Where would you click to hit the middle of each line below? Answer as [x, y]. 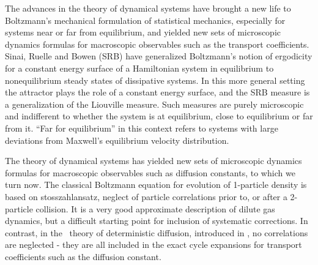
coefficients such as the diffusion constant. [83, 256]
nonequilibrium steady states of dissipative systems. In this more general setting [155, 80]
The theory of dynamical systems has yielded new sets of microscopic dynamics [153, 161]
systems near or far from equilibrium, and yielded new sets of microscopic [143, 32]
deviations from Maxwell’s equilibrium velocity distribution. [117, 140]
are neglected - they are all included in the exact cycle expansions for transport [153, 244]
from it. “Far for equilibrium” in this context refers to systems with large [142, 128]
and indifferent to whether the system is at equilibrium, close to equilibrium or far [159, 116]
